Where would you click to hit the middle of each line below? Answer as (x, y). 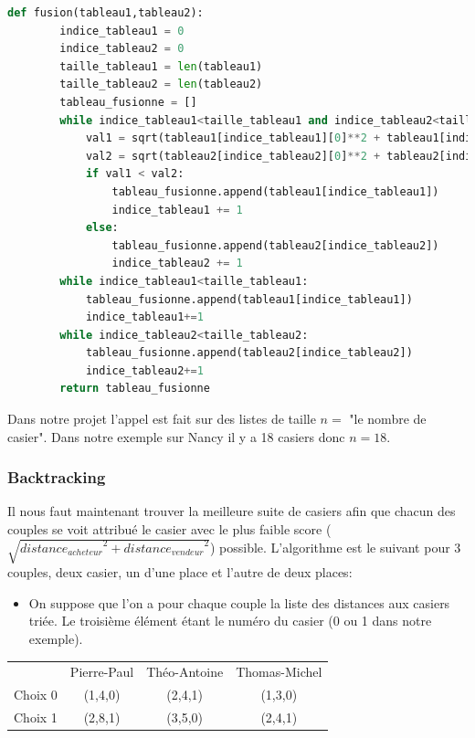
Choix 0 (36, 695)
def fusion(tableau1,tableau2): (106, 13)
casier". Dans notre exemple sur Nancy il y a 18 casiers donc (176, 436)
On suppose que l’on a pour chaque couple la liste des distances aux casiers (239, 602)
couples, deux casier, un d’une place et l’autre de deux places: (180, 572)
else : (102, 228)
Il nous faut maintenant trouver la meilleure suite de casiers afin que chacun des (232, 511)
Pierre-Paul (102, 672)
